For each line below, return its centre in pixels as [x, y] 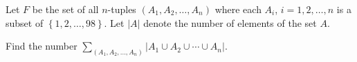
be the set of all [65, 9]
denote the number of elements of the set [230, 22]
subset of [25, 22]
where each [238, 9]
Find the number [42, 46]
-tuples [122, 9]
